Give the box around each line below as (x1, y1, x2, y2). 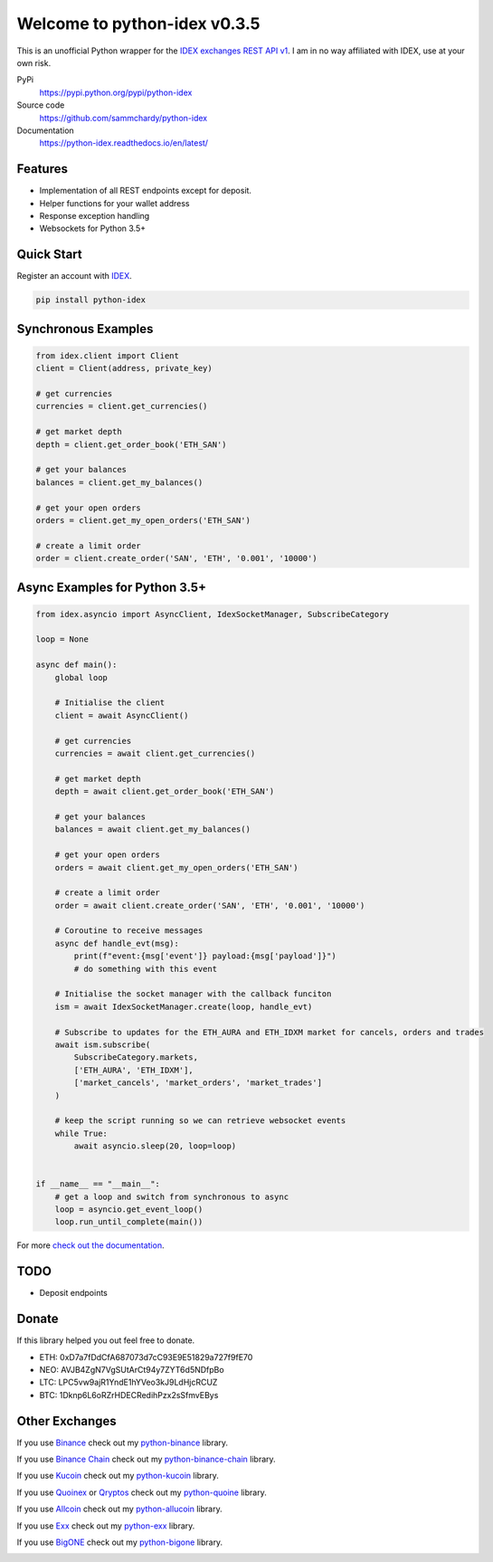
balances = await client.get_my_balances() (54, 824, 251, 834)
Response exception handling (39, 210, 150, 221)
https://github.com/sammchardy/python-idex (39, 112, 208, 123)
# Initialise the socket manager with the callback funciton (54, 989, 332, 999)
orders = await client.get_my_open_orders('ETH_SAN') (54, 862, 299, 872)
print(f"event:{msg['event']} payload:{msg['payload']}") (73, 951, 337, 961)
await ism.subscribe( (54, 1039, 151, 1050)
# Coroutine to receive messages (54, 926, 204, 936)
